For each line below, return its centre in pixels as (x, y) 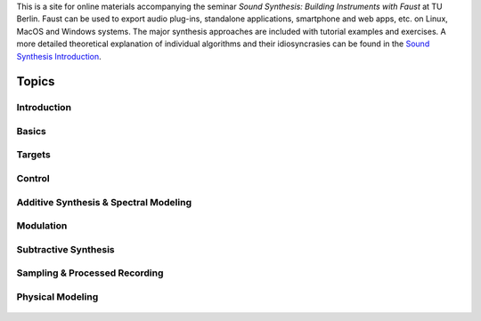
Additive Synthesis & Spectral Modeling (104, 202)
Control (33, 179)
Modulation (42, 226)
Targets (33, 155)
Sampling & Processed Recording (90, 273)
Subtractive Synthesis (65, 249)
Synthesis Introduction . (59, 56)
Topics (36, 81)
